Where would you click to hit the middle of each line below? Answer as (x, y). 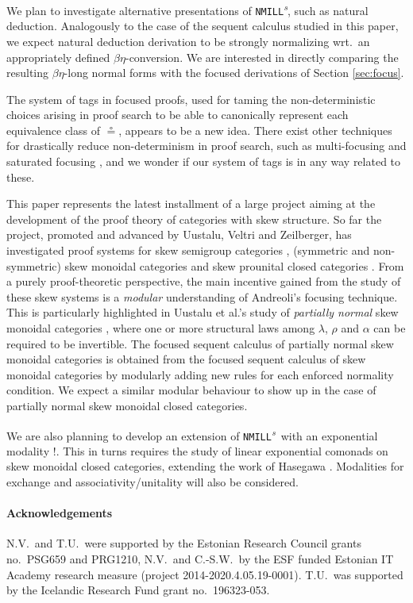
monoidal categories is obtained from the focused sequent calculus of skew (186, 359)
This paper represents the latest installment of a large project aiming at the (191, 204)
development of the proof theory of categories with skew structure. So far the (194, 219)
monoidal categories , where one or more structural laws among (161, 328)
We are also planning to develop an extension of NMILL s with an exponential (192, 434)
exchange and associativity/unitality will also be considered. (152, 482)
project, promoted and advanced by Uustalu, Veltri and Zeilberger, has (179, 234)
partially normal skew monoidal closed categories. (127, 405)
